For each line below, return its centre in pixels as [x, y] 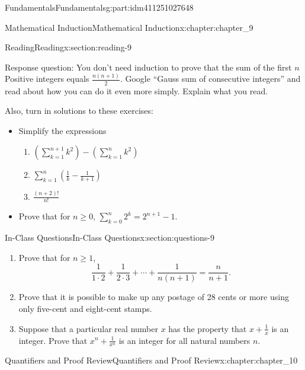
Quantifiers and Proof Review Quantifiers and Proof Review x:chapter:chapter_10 [151, 360]
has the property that [208, 328]
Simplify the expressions [62, 130]
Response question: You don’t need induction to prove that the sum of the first [148, 67]
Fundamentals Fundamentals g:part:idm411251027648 [99, 7]
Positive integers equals [47, 79]
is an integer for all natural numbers [184, 340]
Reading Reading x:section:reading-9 [68, 47]
